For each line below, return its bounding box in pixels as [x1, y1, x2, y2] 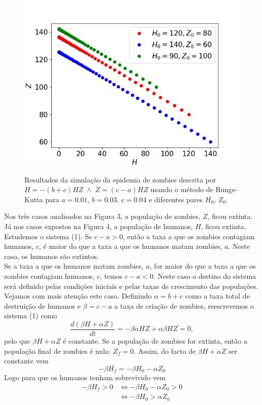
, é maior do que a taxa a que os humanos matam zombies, [39, 241, 222, 251]
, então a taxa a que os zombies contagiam [123, 231, 255, 241]
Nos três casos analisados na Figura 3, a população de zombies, [4, 211, 201, 222]
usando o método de [150, 184, 213, 195]
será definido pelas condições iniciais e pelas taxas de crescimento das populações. [4, 280, 258, 291]
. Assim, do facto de [134, 345, 196, 356]
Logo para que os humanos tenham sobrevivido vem [4, 372, 166, 383]
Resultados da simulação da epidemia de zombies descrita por [24, 174, 216, 185]
